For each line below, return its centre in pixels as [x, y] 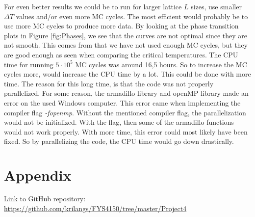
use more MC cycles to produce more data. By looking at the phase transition [121, 26]
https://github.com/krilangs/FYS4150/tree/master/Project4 [95, 208]
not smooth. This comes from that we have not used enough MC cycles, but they [126, 45]
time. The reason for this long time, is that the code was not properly [109, 83]
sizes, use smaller [216, 6]
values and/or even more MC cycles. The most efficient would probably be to [132, 16]
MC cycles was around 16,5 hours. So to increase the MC [161, 64]
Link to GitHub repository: [45, 199]
